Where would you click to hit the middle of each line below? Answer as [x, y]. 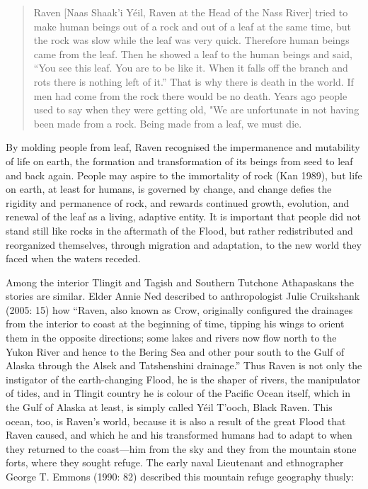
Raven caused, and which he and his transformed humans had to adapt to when [179, 435]
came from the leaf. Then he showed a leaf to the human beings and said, [193, 54]
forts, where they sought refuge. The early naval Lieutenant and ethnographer [175, 462]
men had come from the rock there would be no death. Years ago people [190, 95]
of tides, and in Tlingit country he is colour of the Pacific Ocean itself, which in [178, 393]
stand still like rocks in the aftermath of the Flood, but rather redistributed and [179, 230]
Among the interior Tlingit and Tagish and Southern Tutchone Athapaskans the [180, 282]
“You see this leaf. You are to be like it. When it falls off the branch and [191, 68]
